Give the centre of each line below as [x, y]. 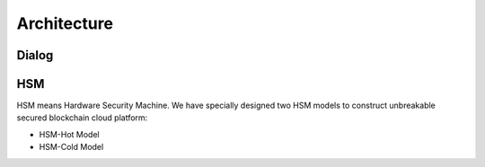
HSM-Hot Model [69, 134]
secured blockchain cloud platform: [82, 118]
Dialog [35, 55]
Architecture [65, 23]
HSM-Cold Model [71, 147]
